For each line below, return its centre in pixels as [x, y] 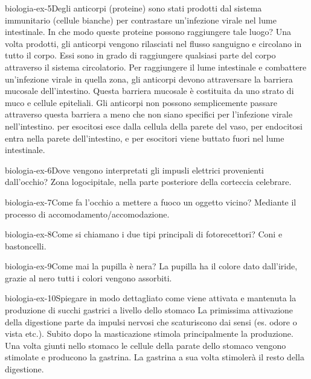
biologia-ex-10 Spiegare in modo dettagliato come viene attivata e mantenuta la [151, 298]
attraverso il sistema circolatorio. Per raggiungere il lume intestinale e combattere [156, 67]
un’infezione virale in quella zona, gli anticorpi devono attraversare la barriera [149, 79]
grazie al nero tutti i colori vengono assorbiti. [88, 277]
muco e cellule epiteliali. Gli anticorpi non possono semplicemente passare [141, 102]
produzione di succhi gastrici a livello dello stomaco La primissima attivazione [149, 310]
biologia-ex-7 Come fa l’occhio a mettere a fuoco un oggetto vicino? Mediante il [151, 202]
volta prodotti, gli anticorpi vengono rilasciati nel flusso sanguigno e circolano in [153, 43]
